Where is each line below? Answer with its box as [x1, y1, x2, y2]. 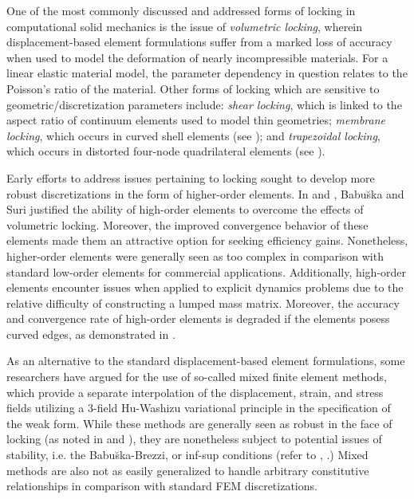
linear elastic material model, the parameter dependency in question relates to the [6, 65, 408, 81]
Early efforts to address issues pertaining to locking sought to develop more [6, 169, 375, 186]
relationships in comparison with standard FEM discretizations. [6, 477, 317, 494]
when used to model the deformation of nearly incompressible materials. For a [6, 49, 388, 65]
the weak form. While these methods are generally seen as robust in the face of [6, 415, 392, 431]
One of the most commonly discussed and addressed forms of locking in [6, 2, 356, 18]
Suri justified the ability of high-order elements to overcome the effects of [6, 201, 364, 218]
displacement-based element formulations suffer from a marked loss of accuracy [6, 33, 392, 50]
